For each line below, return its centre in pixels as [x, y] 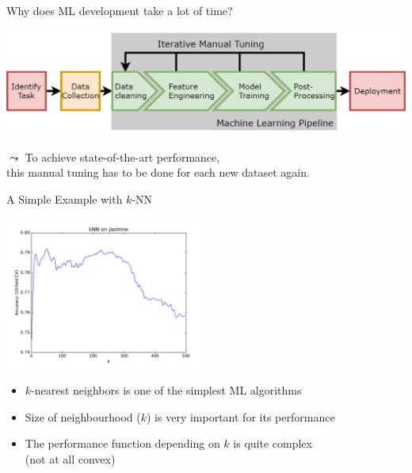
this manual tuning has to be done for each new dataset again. [158, 172]
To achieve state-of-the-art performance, [122, 156]
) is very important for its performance [241, 416]
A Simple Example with [65, 198]
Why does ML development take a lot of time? [120, 10]
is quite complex [273, 443]
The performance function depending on [122, 443]
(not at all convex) [70, 458]
